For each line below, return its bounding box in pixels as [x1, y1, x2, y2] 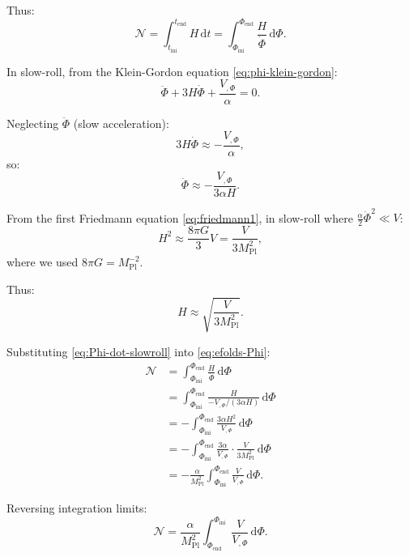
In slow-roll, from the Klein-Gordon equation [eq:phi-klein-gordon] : [6, 62, 338, 79]
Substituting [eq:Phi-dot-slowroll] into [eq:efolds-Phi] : [6, 342, 271, 359]
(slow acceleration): [73, 114, 169, 131]
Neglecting [6, 114, 59, 131]
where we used [6, 253, 79, 270]
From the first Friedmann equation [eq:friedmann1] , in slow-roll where [6, 209, 353, 226]
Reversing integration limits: [6, 500, 147, 517]
